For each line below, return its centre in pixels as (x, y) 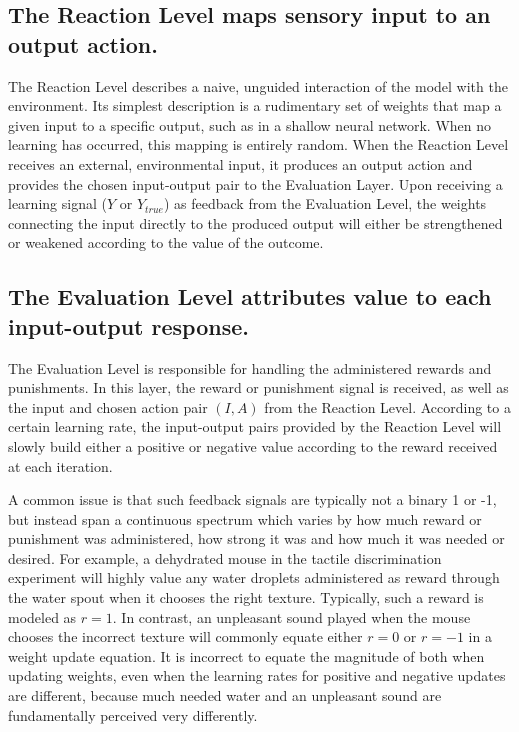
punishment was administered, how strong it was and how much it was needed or (256, 538)
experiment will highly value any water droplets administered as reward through (254, 577)
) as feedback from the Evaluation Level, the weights (325, 203)
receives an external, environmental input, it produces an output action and (240, 163)
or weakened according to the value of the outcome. (166, 242)
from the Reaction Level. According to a (387, 406)
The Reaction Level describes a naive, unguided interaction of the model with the (258, 85)
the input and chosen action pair (108, 406)
